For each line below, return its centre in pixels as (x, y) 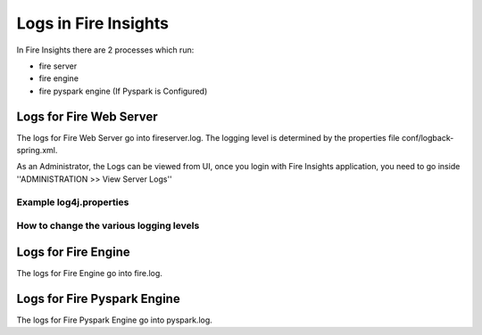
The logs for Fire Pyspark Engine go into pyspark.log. (115, 320)
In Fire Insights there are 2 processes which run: (105, 50)
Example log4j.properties (73, 202)
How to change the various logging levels (108, 225)
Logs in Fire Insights (93, 23)
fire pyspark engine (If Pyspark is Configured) (123, 91)
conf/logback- (428, 137)
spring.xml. (37, 151)
